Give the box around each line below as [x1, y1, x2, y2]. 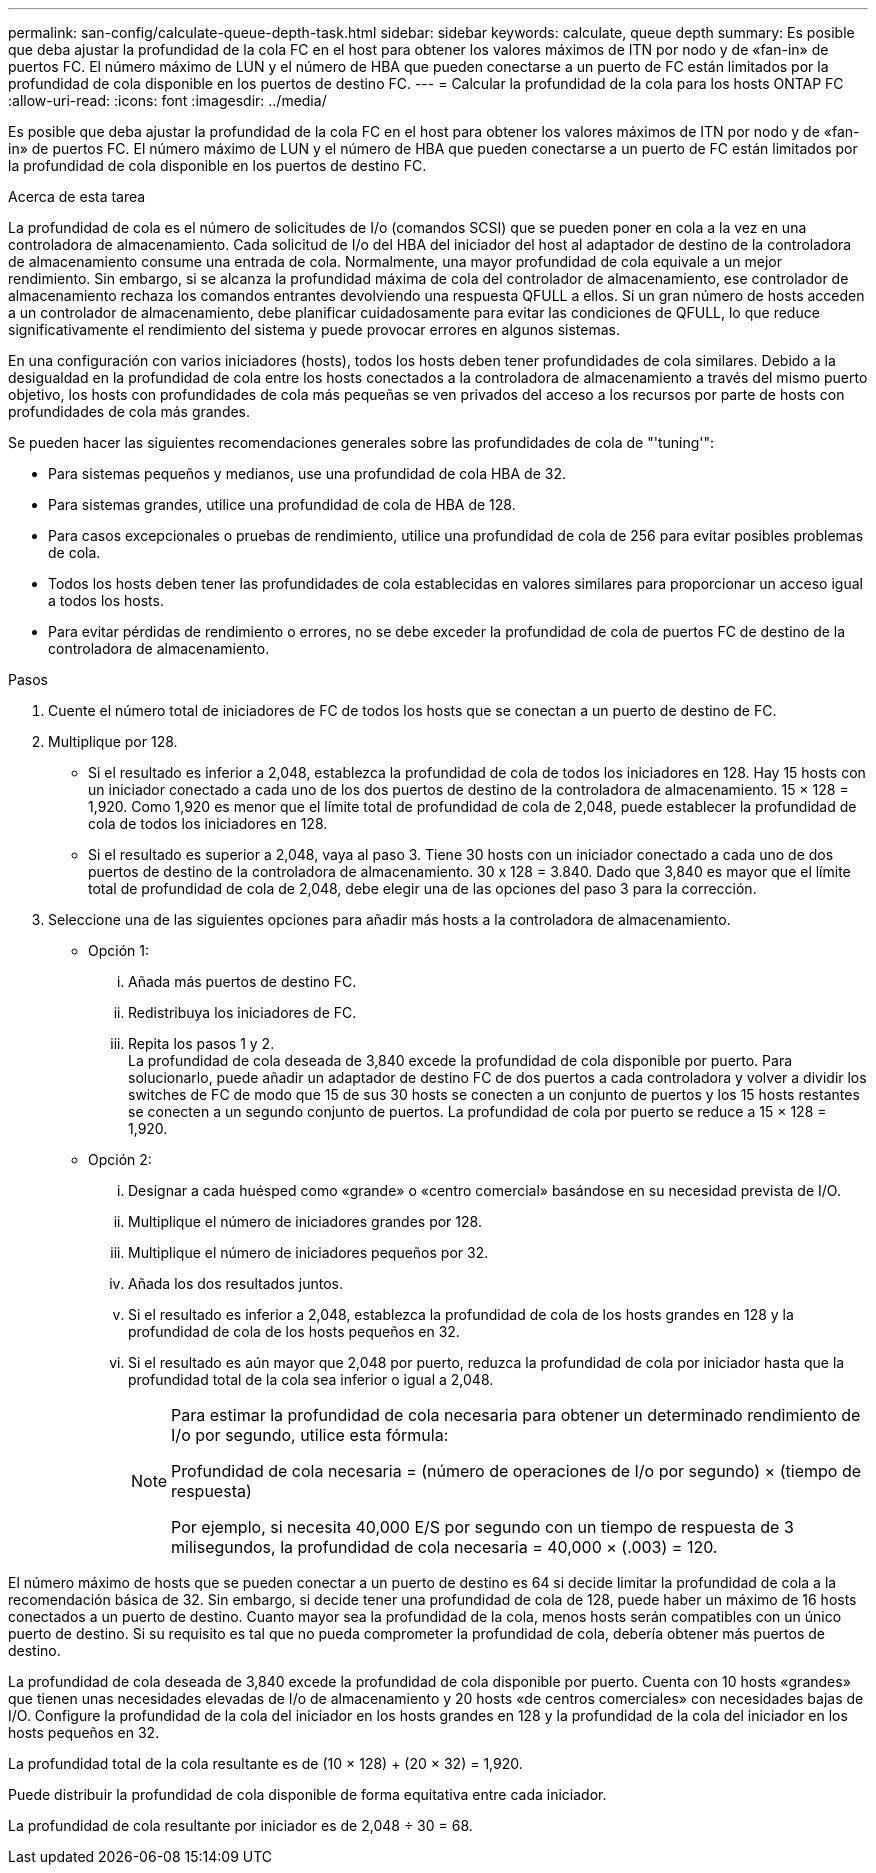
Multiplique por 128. [48, 733, 178, 750]
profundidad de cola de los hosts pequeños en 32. [128, 1323, 460, 1340]
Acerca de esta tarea [8, 188, 146, 205]
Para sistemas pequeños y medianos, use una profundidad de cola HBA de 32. [48, 465, 566, 482]
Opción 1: [88, 942, 149, 959]
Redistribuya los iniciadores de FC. [128, 1004, 357, 1021]
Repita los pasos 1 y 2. [128, 1035, 275, 1052]
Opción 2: [88, 1151, 152, 1168]
